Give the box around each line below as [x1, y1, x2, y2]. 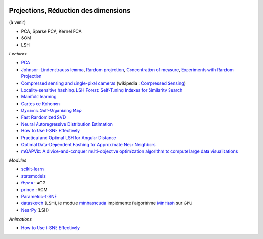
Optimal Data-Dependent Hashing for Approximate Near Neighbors [21, 142, 156, 147]
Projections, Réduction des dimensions [9, 6, 131, 15]
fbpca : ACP [21, 180, 46, 186]
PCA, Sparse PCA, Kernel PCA [21, 28, 82, 34]
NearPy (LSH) [21, 207, 49, 213]
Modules [9, 157, 27, 163]
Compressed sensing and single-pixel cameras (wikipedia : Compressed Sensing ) [21, 80, 186, 86]
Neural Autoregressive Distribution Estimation [21, 121, 113, 127]
